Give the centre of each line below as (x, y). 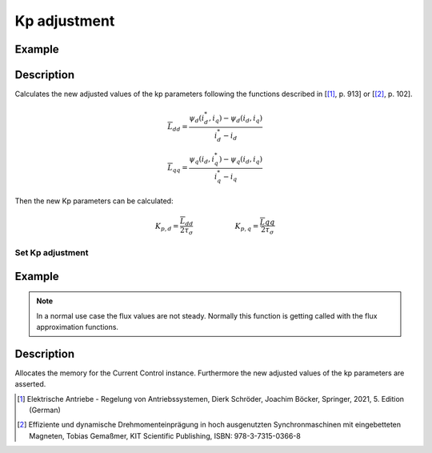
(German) (45, 410)
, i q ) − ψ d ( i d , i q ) (236, 119)
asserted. (30, 384)
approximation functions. (78, 327)
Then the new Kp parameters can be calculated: (94, 201)
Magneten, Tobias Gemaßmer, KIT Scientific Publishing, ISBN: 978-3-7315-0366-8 (165, 435)
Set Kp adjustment (52, 252)
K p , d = (167, 226)
